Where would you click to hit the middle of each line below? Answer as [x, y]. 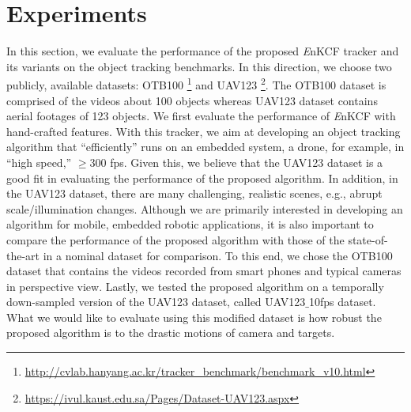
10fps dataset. [342, 302]
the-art [23, 255]
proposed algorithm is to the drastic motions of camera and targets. [171, 333]
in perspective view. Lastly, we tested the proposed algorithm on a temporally [195, 286]
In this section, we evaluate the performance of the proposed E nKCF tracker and [203, 51]
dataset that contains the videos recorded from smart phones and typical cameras [204, 271]
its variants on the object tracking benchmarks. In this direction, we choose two [199, 66]
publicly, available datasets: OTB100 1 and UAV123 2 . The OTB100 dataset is [196, 83]
